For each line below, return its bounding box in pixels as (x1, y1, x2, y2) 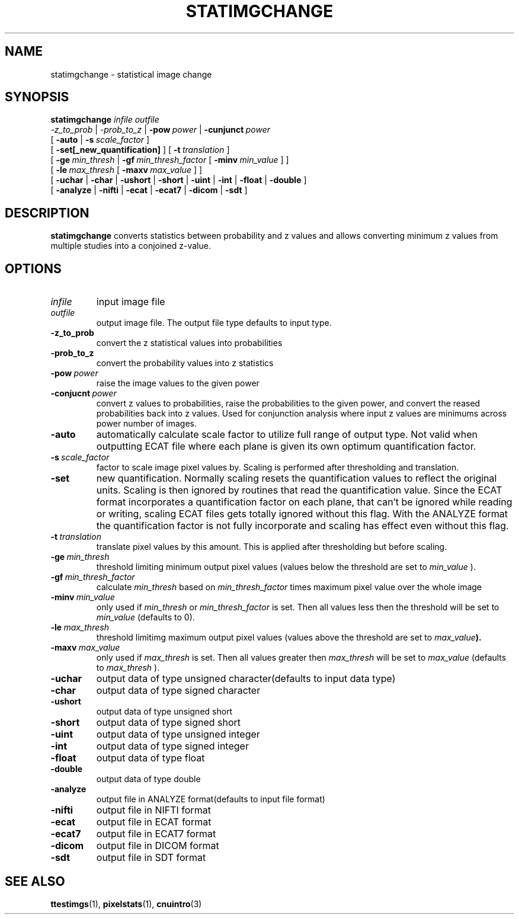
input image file (96, 296, 165, 308)
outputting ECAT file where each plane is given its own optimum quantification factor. (96, 440, 476, 453)
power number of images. (96, 418, 197, 429)
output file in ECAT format (96, 816, 212, 828)
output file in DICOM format (96, 840, 219, 852)
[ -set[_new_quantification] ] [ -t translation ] (50, 145, 230, 155)
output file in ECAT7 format (96, 828, 216, 840)
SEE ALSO (5, 873, 65, 889)
